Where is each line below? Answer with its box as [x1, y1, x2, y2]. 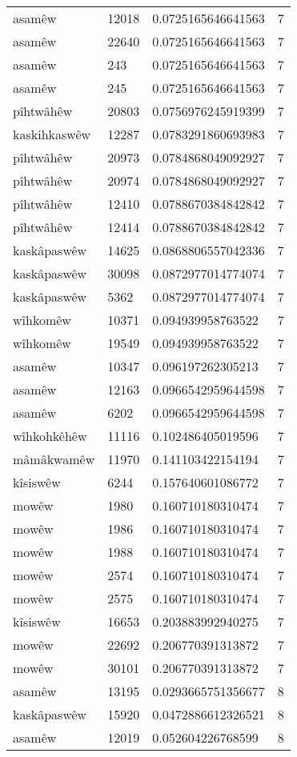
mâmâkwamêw [13, 450, 95, 468]
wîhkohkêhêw [13, 427, 87, 445]
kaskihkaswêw [13, 125, 91, 143]
